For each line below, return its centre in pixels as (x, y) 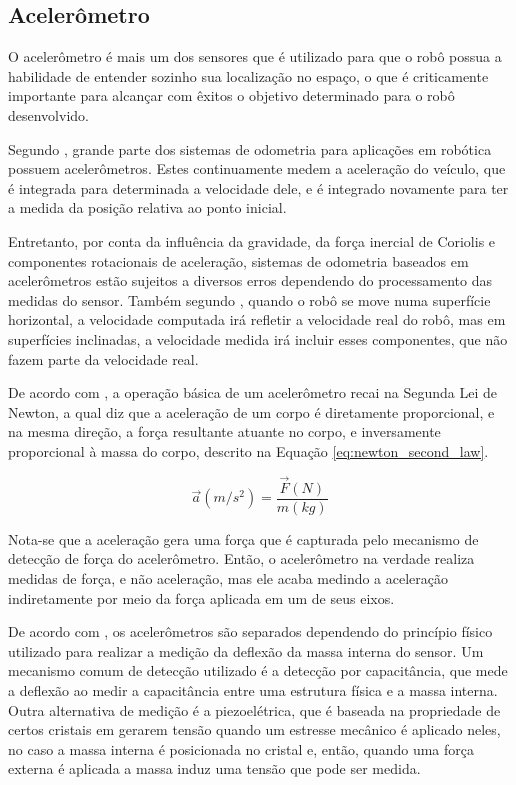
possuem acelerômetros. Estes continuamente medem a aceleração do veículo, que (257, 168)
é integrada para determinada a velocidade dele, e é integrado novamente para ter (258, 187)
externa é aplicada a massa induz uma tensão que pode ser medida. (214, 768)
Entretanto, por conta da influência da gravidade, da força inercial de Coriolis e (252, 240)
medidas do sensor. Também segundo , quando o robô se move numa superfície (249, 299)
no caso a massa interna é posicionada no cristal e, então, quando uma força (241, 748)
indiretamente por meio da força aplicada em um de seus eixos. (201, 597)
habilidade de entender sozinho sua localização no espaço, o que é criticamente (248, 75)
